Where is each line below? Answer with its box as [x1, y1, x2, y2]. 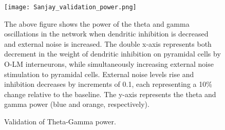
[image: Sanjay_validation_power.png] [4, 4, 137, 11]
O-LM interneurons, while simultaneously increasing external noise [4, 59, 214, 69]
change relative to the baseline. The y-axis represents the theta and [4, 88, 216, 99]
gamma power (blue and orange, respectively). [4, 99, 149, 109]
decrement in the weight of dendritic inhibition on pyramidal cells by [4, 48, 221, 59]
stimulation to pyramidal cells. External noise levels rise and [4, 68, 194, 79]
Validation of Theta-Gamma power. [4, 116, 116, 126]
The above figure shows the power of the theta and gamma [4, 18, 190, 29]
